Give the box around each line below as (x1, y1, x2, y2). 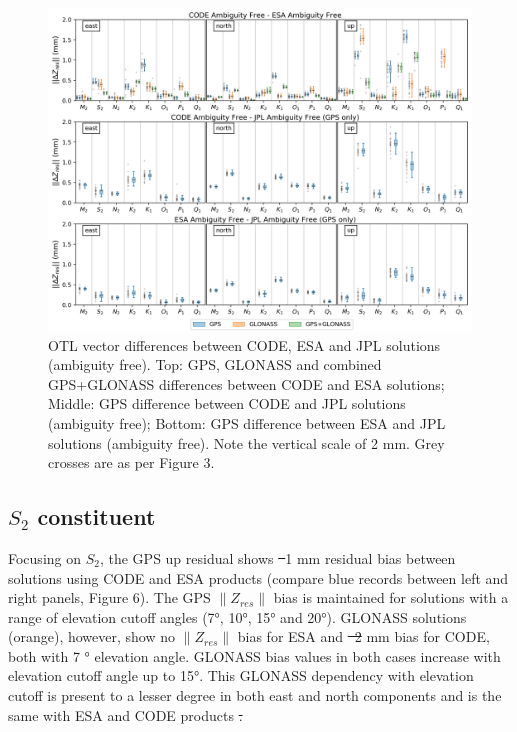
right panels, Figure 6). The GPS (8, 587, 211, 608)
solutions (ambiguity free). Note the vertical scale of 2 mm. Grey (48, 432, 445, 453)
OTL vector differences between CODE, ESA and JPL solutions (48, 334, 441, 355)
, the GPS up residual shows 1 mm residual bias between (99, 547, 456, 568)
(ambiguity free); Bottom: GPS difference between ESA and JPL (48, 412, 446, 433)
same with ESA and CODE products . (8, 704, 243, 725)
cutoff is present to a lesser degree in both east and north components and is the (8, 685, 502, 706)
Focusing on (8, 547, 82, 568)
